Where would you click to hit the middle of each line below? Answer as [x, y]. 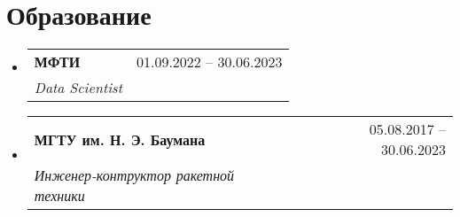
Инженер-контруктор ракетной [134, 175]
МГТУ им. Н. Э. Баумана [120, 139]
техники [59, 196]
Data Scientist [78, 88]
